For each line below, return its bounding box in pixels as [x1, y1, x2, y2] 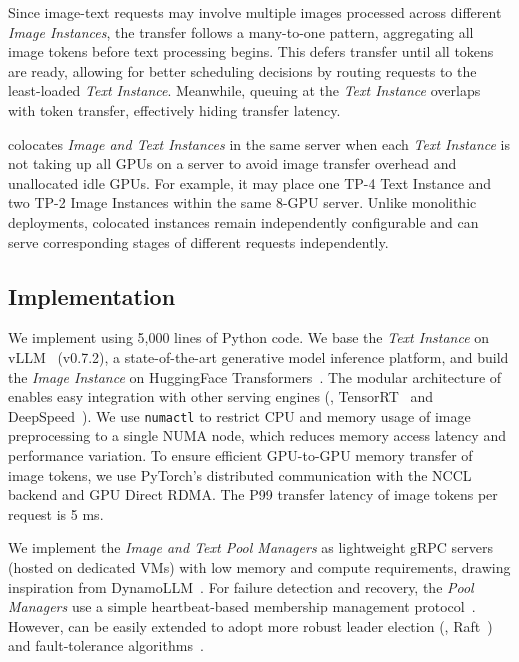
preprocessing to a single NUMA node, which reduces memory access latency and [8, 425, 506, 446]
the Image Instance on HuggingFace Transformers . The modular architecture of [8, 366, 502, 387]
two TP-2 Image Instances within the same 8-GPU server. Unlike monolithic [8, 192, 477, 213]
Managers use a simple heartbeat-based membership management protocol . [8, 596, 476, 617]
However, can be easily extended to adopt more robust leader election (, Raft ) [8, 615, 493, 636]
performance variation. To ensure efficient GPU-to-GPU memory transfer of [8, 444, 473, 465]
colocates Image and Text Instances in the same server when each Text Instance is [8, 133, 511, 154]
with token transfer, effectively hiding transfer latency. [8, 99, 341, 120]
